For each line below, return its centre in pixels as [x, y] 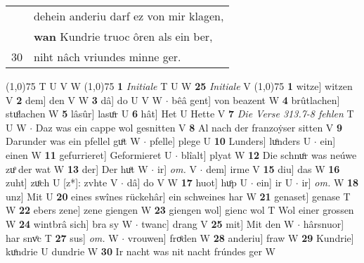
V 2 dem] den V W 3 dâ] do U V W [84, 100]
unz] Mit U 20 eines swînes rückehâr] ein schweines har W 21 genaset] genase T [178, 196]
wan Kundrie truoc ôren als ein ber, [123, 36]
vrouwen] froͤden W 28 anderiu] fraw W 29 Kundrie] [241, 237]
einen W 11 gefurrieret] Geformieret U [89, 154]
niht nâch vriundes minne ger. [108, 57]
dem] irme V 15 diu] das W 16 [273, 168]
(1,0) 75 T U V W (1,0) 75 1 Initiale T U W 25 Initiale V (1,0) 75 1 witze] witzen [179, 86]
